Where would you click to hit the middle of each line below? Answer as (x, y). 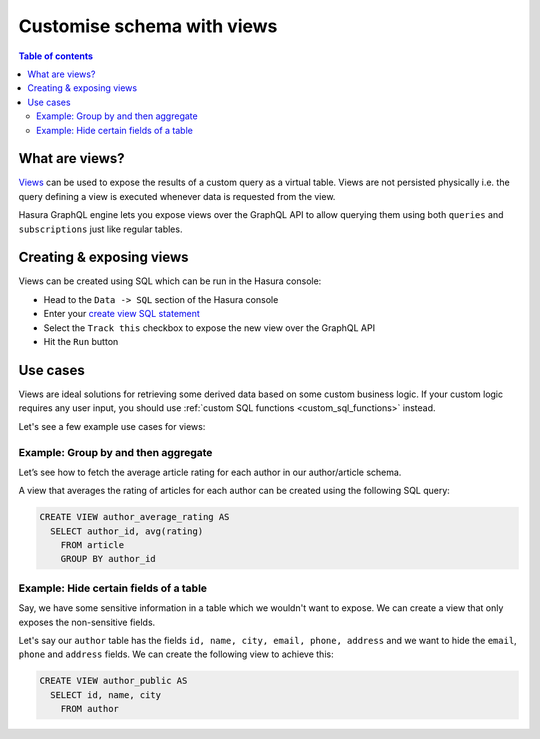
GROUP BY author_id (108, 559)
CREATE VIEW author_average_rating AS (134, 517)
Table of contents (56, 56)
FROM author (90, 709)
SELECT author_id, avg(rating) (127, 531)
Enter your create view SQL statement (121, 314)
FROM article (92, 545)
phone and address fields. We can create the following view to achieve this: (176, 654)
